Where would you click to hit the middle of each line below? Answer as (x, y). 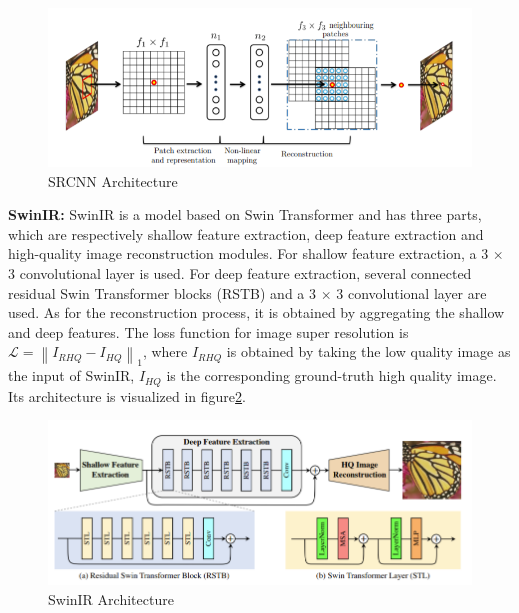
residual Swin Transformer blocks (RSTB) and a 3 (162, 292)
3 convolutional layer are (411, 292)
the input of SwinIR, (71, 375)
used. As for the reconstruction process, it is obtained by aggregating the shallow (256, 312)
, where (165, 351)
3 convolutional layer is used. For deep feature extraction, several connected (240, 272)
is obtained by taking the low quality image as (368, 351)
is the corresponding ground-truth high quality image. (331, 375)
